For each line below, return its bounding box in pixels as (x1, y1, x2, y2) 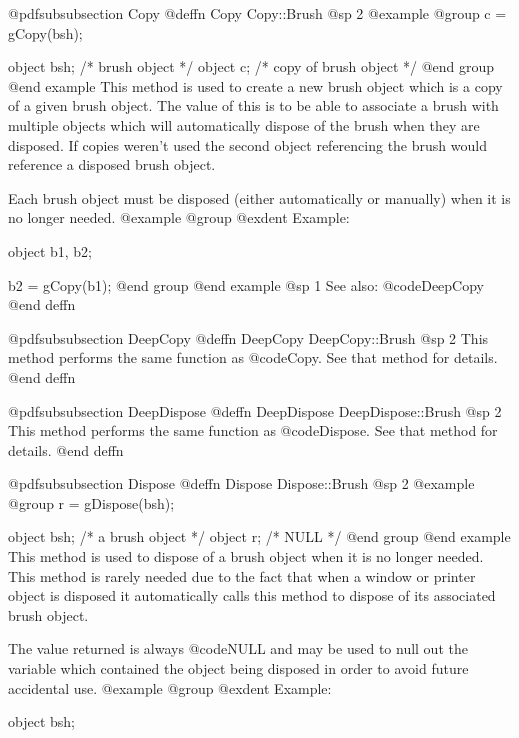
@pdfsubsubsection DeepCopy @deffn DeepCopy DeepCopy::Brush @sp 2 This (8, 327, 489, 348)
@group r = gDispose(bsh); (8, 492, 175, 513)
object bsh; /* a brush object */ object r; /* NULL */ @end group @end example (8, 526, 511, 547)
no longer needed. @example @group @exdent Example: (8, 207, 350, 228)
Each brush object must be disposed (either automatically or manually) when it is (8, 187, 511, 208)
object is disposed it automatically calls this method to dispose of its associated (8, 585, 496, 606)
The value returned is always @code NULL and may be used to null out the (8, 638, 468, 659)
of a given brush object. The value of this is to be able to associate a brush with (8, 95, 499, 116)
